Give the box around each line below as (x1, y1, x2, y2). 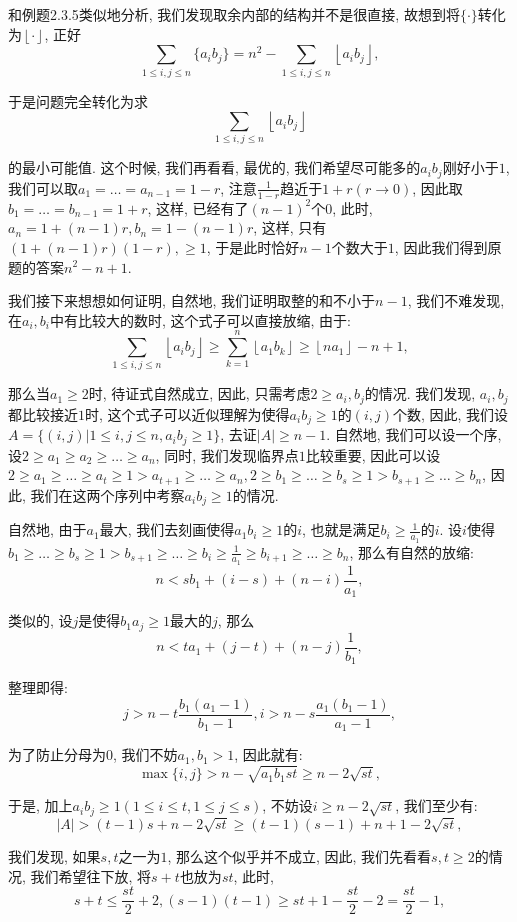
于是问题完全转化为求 (8, 90, 148, 111)
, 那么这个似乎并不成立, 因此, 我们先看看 (167, 846, 432, 867)
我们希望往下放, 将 (30, 865, 152, 886)
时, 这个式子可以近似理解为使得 (85, 403, 290, 424)
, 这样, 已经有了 (147, 197, 249, 218)
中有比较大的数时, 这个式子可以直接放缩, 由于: (50, 309, 351, 330)
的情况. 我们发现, (364, 383, 476, 404)
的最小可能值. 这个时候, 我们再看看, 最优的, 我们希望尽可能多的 (8, 157, 421, 178)
